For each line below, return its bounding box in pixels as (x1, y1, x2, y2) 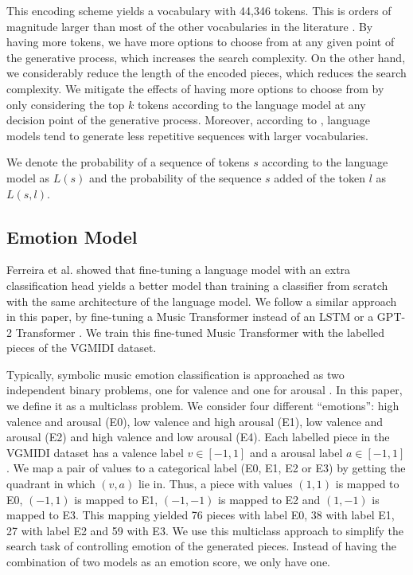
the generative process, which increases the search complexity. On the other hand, (6, 49, 406, 65)
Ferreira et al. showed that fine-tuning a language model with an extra (6, 261, 351, 278)
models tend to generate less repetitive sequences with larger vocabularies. (6, 127, 368, 143)
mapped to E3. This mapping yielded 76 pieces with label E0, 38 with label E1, (6, 507, 395, 523)
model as (6, 169, 50, 186)
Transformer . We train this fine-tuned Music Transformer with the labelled (15, 323, 385, 340)
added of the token (274, 169, 366, 186)
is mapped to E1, (74, 491, 158, 507)
